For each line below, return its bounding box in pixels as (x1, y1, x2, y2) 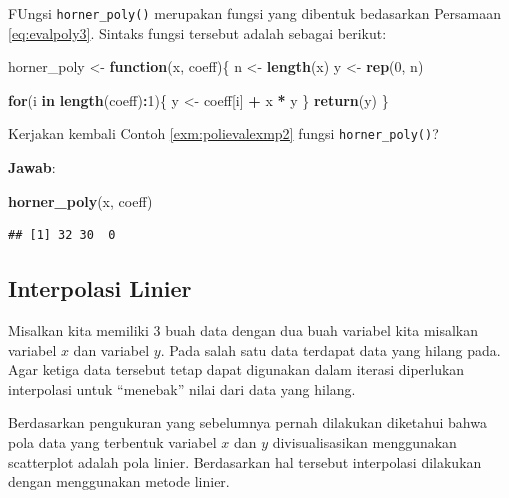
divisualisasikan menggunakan (272, 432, 457, 453)
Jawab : (8, 157, 56, 178)
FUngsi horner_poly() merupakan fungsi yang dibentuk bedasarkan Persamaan (8, 3, 501, 23)
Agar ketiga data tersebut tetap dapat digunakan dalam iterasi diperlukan (8, 359, 465, 380)
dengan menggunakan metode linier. (8, 471, 230, 492)
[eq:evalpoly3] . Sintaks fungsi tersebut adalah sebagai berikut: (8, 22, 387, 43)
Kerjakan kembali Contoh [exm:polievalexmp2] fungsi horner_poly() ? (8, 123, 439, 144)
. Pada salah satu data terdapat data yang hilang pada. (160, 339, 501, 360)
